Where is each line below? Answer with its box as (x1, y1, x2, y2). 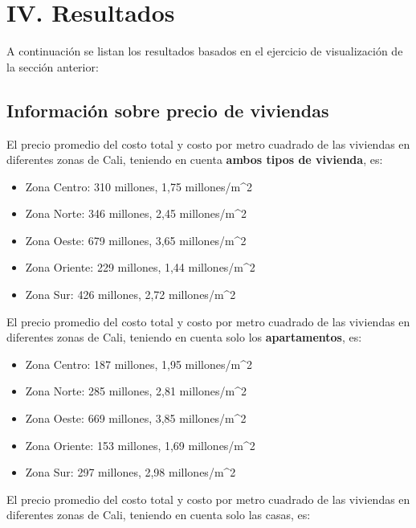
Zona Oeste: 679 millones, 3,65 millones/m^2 (25, 231, 247, 248)
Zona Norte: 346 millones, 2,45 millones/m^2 (25, 205, 247, 222)
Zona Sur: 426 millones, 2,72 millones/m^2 (25, 286, 236, 303)
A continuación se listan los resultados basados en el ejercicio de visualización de (6, 43, 403, 59)
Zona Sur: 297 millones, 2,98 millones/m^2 (25, 464, 236, 481)
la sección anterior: (6, 58, 99, 75)
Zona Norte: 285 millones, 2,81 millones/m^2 (25, 383, 247, 399)
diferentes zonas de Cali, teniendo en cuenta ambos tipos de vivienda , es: (6, 151, 383, 168)
